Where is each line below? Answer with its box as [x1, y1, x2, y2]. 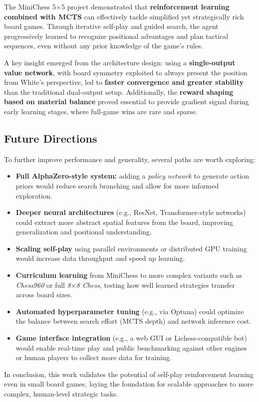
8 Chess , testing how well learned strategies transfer [76, 279, 235, 290]
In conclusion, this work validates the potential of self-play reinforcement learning [4, 369, 254, 379]
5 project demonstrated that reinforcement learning [61, 1, 230, 11]
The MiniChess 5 [4, 1, 56, 11]
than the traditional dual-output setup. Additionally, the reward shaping [4, 86, 234, 97]
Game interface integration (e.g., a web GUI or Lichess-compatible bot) [15, 333, 247, 343]
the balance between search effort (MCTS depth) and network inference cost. [15, 316, 252, 326]
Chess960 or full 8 [15, 279, 71, 290]
